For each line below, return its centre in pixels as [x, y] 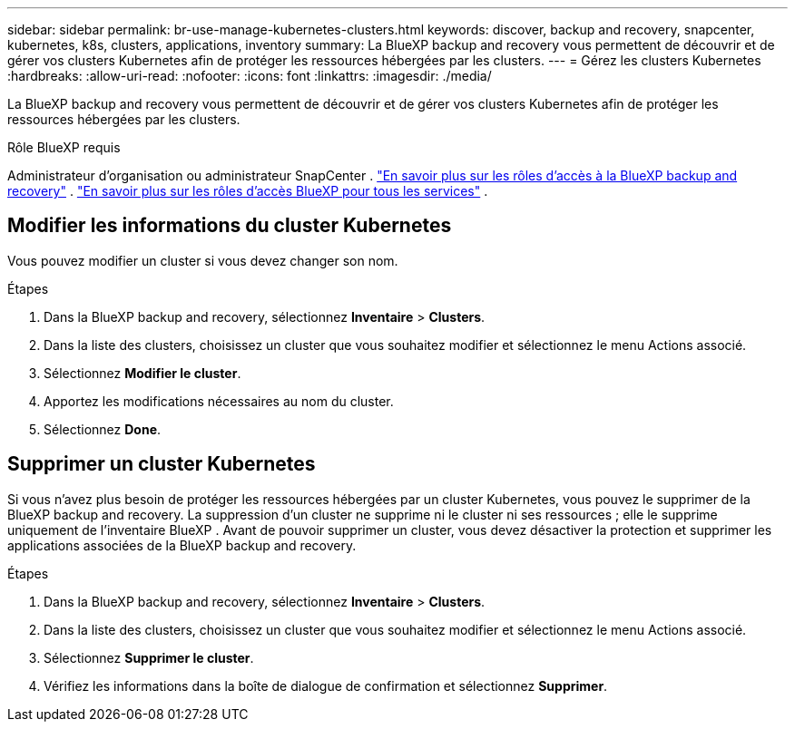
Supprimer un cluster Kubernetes [162, 464]
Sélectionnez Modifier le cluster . [142, 373]
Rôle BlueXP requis [64, 147]
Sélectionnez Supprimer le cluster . [149, 657]
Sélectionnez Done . [103, 429]
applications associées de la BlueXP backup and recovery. [182, 545]
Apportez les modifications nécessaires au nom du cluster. [219, 401]
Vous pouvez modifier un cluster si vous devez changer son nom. [203, 260]
